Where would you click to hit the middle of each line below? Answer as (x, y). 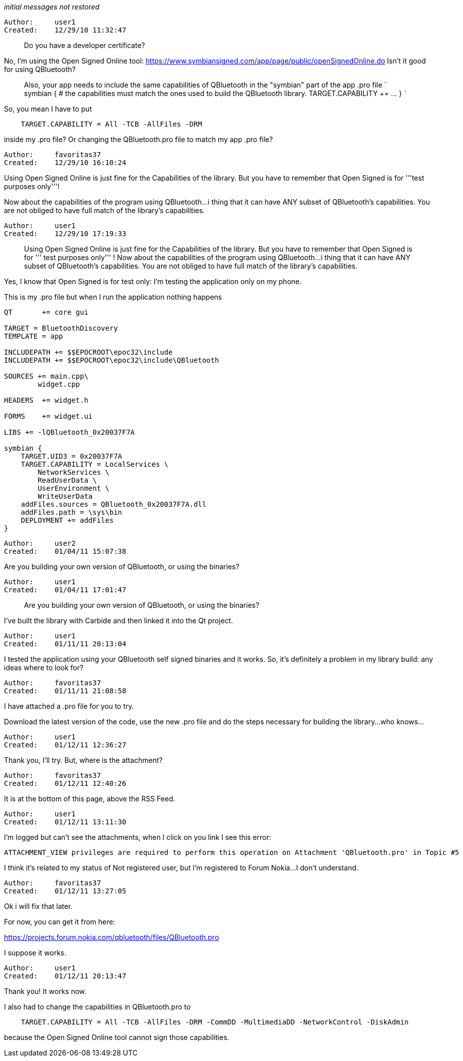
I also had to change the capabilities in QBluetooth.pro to (97, 1007)
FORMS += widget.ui (48, 416)
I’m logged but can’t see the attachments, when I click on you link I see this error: (138, 837)
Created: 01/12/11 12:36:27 (65, 745)
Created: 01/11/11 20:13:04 (65, 644)
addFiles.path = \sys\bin (71, 512)
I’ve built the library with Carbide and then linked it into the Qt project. (118, 621)
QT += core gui (46, 312)
